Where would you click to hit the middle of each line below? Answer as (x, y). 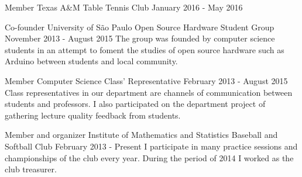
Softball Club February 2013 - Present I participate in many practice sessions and (151, 146)
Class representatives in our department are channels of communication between (149, 92)
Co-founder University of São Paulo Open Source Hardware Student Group (140, 27)
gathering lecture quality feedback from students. (93, 115)
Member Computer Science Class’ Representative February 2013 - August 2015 (146, 80)
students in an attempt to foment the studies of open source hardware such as (145, 49)
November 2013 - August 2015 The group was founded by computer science (140, 38)
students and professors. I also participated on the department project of (135, 104)
